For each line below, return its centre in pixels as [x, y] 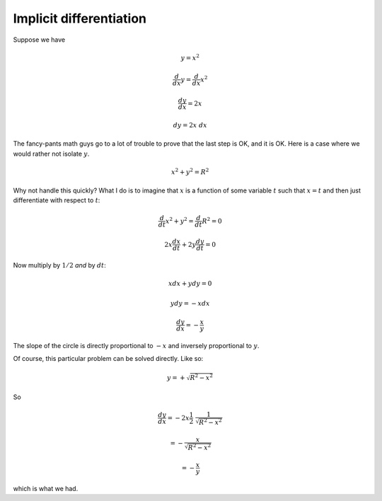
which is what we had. [46, 488]
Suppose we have [39, 40]
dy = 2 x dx [190, 125]
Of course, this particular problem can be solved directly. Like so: [108, 359]
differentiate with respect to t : [57, 200]
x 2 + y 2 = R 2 [190, 172]
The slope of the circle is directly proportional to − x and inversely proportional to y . [136, 346]
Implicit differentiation [80, 18]
